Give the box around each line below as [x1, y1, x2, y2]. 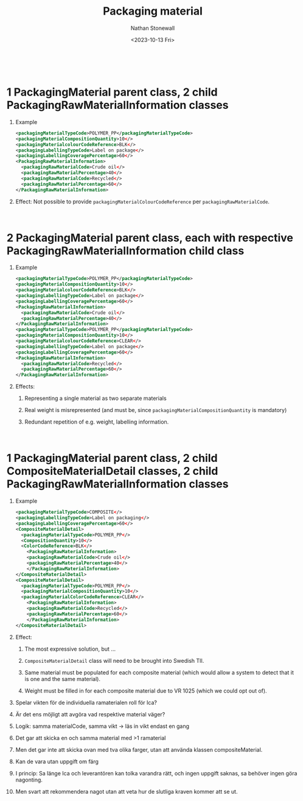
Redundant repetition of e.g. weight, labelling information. [24, 418, 169, 425]
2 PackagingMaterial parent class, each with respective [7, 231, 294, 245]
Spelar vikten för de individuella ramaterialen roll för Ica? [15, 699, 157, 706]
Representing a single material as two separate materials [24, 394, 167, 402]
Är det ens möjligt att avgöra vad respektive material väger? [15, 710, 165, 718]
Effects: [15, 383, 35, 390]
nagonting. [15, 776, 43, 783]
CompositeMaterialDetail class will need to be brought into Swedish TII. [24, 657, 204, 664]
